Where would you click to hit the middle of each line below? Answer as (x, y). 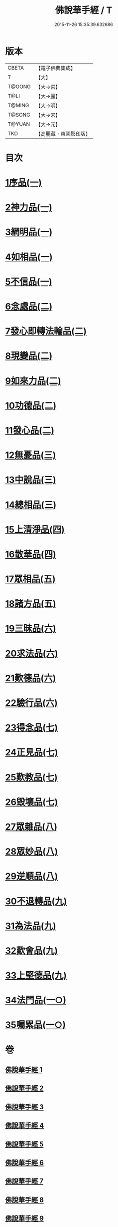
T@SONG (19, 115)
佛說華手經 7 (24, 1181)
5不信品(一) (29, 282)
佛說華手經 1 (24, 1070)
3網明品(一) (29, 232)
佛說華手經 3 (24, 1107)
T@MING (18, 105)
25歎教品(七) (32, 777)
